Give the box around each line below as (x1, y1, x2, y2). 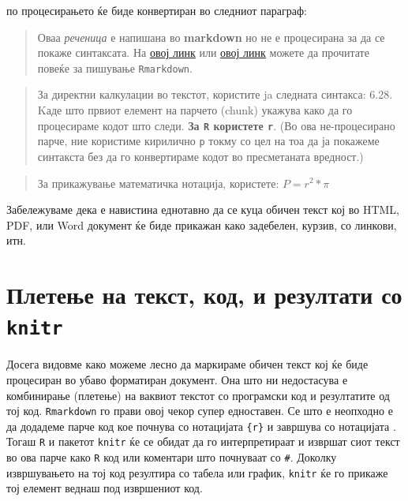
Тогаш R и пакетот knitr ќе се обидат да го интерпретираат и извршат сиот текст (6, 433, 400, 450)
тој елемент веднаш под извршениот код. (6, 480, 203, 496)
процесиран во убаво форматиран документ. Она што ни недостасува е (6, 371, 348, 387)
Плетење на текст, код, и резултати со (6, 279, 402, 311)
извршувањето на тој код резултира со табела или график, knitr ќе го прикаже (6, 464, 388, 480)
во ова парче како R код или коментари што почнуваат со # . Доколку (6, 449, 337, 465)
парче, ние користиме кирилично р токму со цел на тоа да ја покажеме (37, 133, 380, 149)
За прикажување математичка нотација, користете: (37, 174, 279, 191)
